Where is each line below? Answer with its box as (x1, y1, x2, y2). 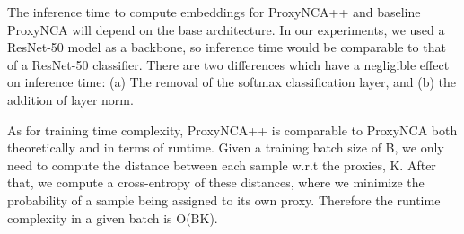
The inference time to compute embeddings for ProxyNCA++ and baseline (7, 3, 421, 21)
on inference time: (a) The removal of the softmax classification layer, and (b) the (7, 73, 457, 91)
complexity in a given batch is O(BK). (7, 208, 218, 227)
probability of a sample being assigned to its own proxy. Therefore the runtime (7, 190, 441, 209)
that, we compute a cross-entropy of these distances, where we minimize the (7, 173, 425, 192)
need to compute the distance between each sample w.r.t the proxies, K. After (7, 155, 436, 174)
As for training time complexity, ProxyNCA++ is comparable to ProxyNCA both (7, 120, 458, 139)
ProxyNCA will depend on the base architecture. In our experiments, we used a (7, 20, 445, 39)
